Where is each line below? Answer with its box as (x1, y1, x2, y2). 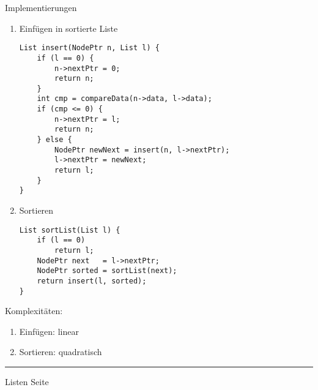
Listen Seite (5, 375, 49, 388)
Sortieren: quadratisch (19, 345, 102, 358)
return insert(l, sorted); (37, 276, 147, 285)
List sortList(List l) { (19, 225, 120, 234)
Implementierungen (5, 1, 77, 13)
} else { (37, 135, 72, 144)
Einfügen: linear (19, 324, 79, 337)
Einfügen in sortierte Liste (19, 21, 118, 34)
